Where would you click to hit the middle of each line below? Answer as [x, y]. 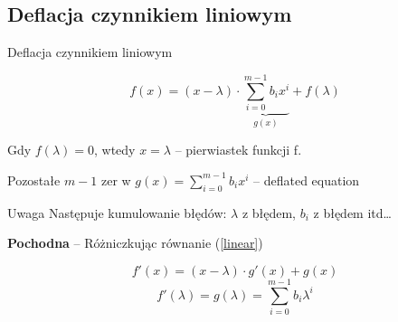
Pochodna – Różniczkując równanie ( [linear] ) [135, 243]
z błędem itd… [352, 212]
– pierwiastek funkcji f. [238, 150]
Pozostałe [34, 180]
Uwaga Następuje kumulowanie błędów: [117, 212]
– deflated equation [307, 180]
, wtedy [115, 150]
